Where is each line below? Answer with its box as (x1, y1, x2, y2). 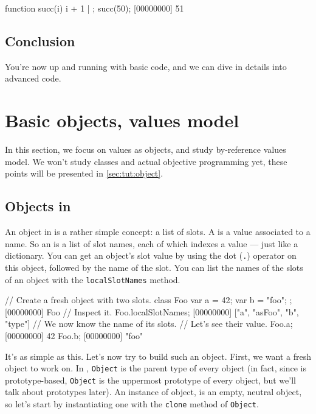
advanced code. (5, 72, 61, 85)
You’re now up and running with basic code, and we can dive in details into (5, 60, 287, 72)
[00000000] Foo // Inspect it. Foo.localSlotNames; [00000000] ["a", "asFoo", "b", (5, 305, 299, 318)
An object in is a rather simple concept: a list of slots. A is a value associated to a (5, 225, 311, 238)
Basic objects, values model (5, 108, 239, 133)
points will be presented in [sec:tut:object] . (5, 167, 163, 180)
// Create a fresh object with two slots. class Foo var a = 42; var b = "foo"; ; (5, 293, 292, 306)
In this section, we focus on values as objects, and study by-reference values (5, 143, 286, 156)
